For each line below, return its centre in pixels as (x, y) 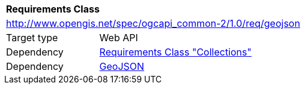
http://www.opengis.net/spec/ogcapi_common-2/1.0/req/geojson (153, 23)
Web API (119, 38)
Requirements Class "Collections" (175, 52)
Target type (32, 38)
